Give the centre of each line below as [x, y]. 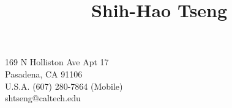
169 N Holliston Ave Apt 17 [57, 62]
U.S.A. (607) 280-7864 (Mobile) [64, 86]
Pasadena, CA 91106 [44, 74]
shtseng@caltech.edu [43, 98]
